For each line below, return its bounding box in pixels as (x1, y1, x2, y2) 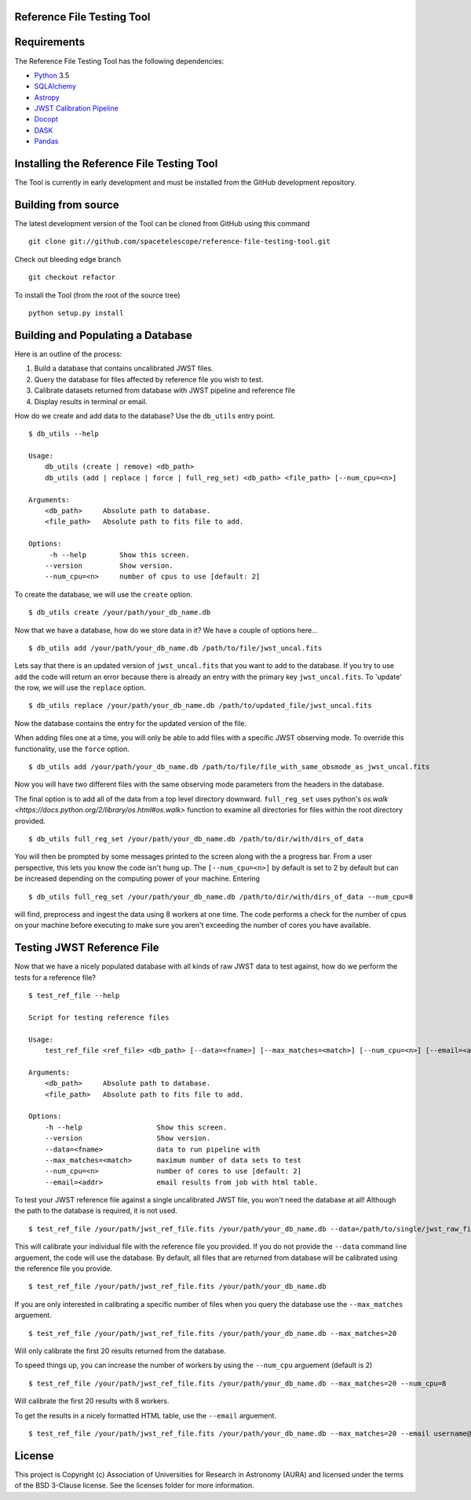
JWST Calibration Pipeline (34, 104, 119, 113)
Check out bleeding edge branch (14, 254, 122, 264)
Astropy (34, 93, 60, 102)
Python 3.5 (34, 71, 70, 80)
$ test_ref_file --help (28, 991, 120, 1000)
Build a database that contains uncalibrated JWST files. (34, 363, 214, 373)
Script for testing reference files (28, 1013, 170, 1022)
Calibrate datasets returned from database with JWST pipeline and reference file (34, 385, 296, 396)
